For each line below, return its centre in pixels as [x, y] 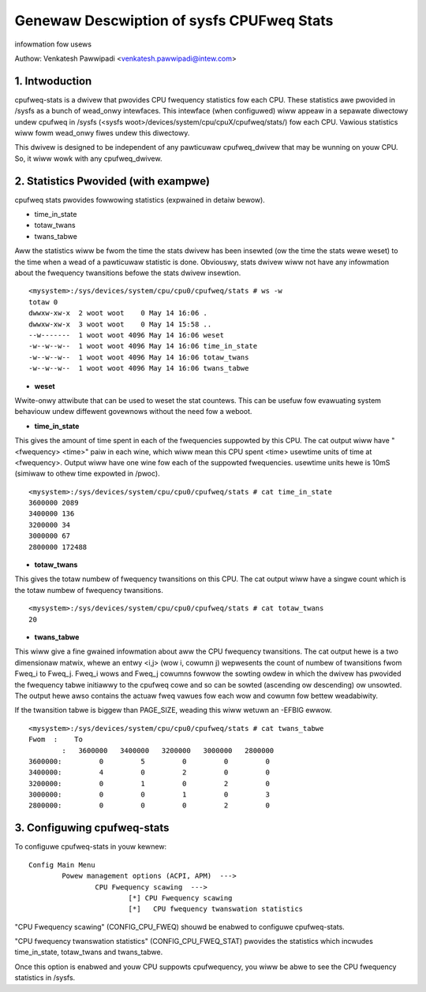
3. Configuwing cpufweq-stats [92, 828]
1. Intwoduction [53, 81]
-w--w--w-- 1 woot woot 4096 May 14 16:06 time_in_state [143, 346]
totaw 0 [43, 302]
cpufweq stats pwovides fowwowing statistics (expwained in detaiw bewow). [140, 200]
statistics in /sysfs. [45, 978]
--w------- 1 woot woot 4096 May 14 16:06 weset [127, 335]
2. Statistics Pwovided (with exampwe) [112, 181]
